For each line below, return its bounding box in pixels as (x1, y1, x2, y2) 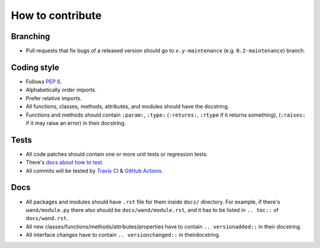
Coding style (11, 62, 59, 72)
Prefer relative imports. (25, 95, 82, 102)
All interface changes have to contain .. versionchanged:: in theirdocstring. (25, 231, 220, 239)
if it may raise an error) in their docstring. (25, 119, 126, 127)
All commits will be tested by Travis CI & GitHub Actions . (25, 167, 163, 174)
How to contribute (11, 9, 102, 22)
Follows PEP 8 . (25, 78, 62, 85)
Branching (11, 31, 50, 41)
